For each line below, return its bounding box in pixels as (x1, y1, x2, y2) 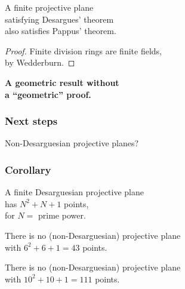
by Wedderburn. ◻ (5, 56, 75, 69)
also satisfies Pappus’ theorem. (5, 24, 116, 37)
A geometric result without (5, 76, 119, 88)
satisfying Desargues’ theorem (5, 13, 114, 25)
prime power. (38, 209, 86, 222)
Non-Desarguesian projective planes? (5, 137, 139, 149)
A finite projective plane (5, 1, 94, 13)
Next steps (5, 113, 58, 128)
